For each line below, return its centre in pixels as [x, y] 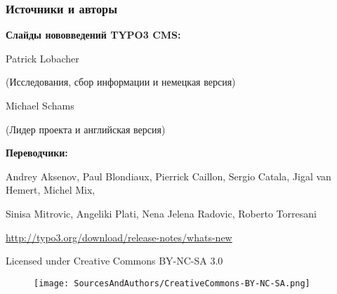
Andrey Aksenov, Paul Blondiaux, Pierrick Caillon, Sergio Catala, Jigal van [168, 176]
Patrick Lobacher [42, 58]
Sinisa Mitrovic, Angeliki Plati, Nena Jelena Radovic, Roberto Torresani [161, 213]
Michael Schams [40, 105]
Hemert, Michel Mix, [51, 190]
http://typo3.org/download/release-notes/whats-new [119, 237]
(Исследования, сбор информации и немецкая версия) [121, 82]
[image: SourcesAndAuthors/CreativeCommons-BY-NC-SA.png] [172, 283]
